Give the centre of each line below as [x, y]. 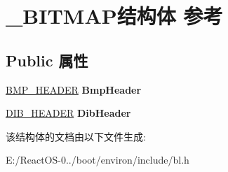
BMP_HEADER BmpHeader [74, 89]
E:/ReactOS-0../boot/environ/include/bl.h [98, 160]
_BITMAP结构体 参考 [114, 16]
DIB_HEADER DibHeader [68, 113]
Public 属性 [47, 60]
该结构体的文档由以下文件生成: [76, 136]
